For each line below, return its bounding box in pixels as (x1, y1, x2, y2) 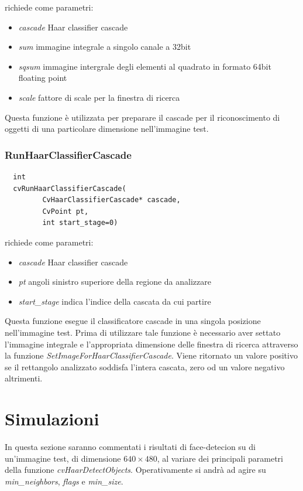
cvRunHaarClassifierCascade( (13, 184, 126, 193)
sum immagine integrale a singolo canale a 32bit (18, 40, 191, 53)
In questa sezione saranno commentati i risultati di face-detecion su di (5, 441, 256, 452)
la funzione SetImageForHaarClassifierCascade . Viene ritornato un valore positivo (5, 349, 298, 362)
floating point (18, 71, 67, 84)
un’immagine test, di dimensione (5, 452, 121, 464)
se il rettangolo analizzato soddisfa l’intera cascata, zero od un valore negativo (5, 360, 285, 373)
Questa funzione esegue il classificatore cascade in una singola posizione (5, 315, 261, 327)
